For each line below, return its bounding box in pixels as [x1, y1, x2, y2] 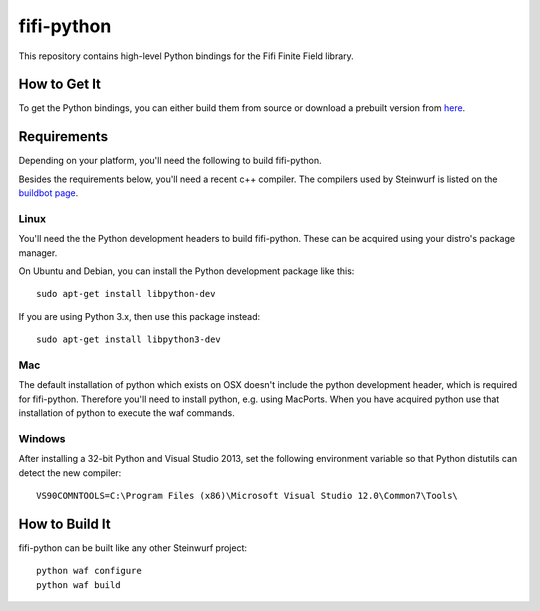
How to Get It [18, 76, 102, 93]
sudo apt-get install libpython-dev [36, 288, 216, 300]
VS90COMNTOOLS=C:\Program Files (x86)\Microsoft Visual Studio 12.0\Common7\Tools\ [36, 490, 459, 502]
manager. [18, 246, 58, 259]
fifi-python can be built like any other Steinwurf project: [18, 541, 248, 554]
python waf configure [36, 565, 142, 577]
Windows [18, 431, 66, 445]
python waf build [36, 579, 121, 590]
